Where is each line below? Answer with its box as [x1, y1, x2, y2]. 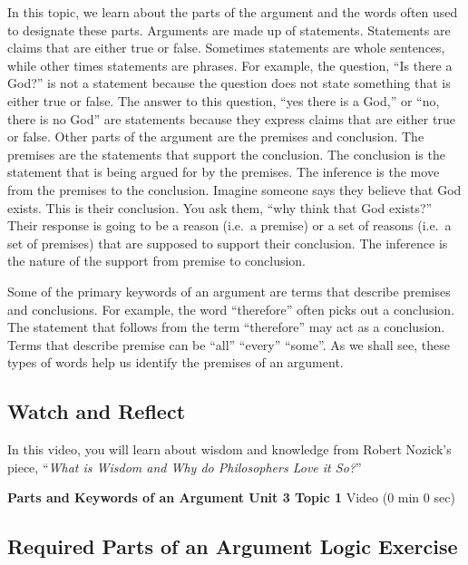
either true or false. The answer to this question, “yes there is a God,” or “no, [7, 91, 440, 110]
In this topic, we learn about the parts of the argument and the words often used [7, 3, 458, 21]
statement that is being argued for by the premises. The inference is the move [7, 162, 440, 181]
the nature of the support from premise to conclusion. [7, 251, 307, 270]
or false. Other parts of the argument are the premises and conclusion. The [7, 127, 424, 146]
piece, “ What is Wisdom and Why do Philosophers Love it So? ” [7, 457, 362, 476]
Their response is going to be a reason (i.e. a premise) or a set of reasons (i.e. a [7, 216, 452, 235]
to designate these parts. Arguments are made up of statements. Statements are [7, 20, 451, 39]
